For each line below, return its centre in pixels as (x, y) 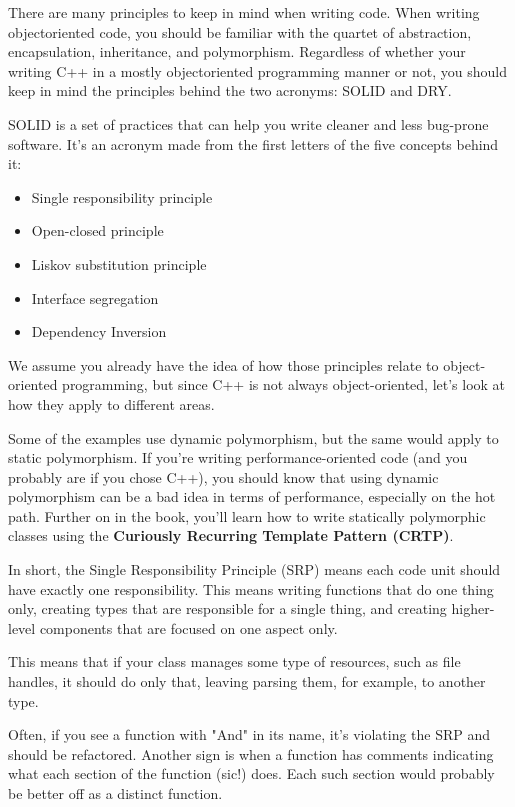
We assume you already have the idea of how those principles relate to (223, 364)
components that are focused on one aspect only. (188, 627)
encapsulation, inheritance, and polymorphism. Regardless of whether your (237, 51)
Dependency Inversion (99, 331)
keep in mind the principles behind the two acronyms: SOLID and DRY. (230, 90)
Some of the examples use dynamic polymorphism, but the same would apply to (253, 437)
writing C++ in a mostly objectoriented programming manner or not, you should (257, 70)
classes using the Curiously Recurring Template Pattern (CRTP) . (231, 535)
